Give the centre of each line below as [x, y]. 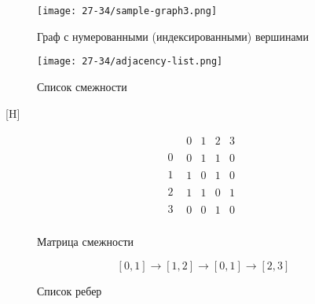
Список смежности [82, 86]
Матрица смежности [86, 242]
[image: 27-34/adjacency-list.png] [130, 62]
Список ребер [70, 291]
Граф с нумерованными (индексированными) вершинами [173, 36]
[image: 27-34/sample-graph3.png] [127, 11]
